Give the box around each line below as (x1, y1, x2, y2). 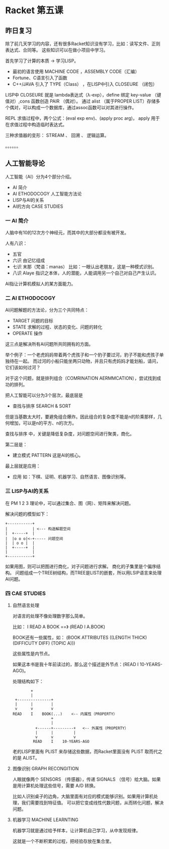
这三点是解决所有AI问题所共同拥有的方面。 (5, 341, 94, 347)
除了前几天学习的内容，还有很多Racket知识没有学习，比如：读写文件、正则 (5, 41, 160, 46)
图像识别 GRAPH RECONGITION (12, 766, 79, 771)
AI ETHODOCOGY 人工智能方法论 (12, 191, 82, 197)
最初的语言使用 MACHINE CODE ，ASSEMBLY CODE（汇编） (12, 69, 140, 74)
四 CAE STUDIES (5, 590, 46, 597)
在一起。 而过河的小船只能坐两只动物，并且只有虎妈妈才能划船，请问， (14, 358, 161, 364)
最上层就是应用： (5, 463, 41, 469)
